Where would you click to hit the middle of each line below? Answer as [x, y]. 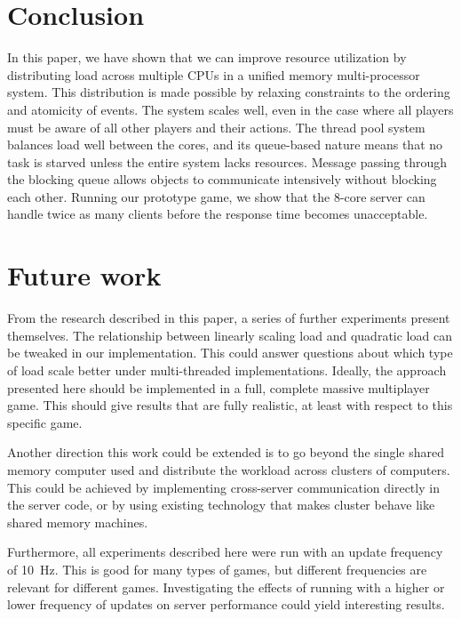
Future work [84, 275]
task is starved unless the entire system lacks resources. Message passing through [227, 161]
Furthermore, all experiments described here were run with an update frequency [225, 552]
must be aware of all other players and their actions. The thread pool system [216, 127]
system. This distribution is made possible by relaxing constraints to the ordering [229, 92]
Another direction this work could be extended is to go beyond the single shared [226, 452]
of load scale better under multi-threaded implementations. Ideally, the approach [227, 370]
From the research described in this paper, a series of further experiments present [229, 318]
